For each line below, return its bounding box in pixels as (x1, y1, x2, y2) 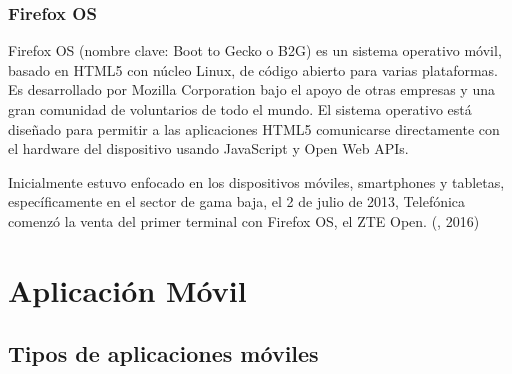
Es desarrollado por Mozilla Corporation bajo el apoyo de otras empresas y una (8, 79, 495, 100)
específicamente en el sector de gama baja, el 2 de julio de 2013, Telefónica (8, 191, 466, 212)
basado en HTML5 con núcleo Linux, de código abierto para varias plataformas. (8, 59, 499, 80)
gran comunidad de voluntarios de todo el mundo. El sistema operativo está (8, 99, 472, 119)
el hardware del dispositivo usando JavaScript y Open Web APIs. (8, 138, 409, 159)
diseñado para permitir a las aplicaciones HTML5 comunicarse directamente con (8, 118, 500, 139)
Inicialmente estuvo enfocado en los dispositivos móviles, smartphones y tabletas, (8, 171, 505, 192)
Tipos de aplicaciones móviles (8, 338, 319, 369)
